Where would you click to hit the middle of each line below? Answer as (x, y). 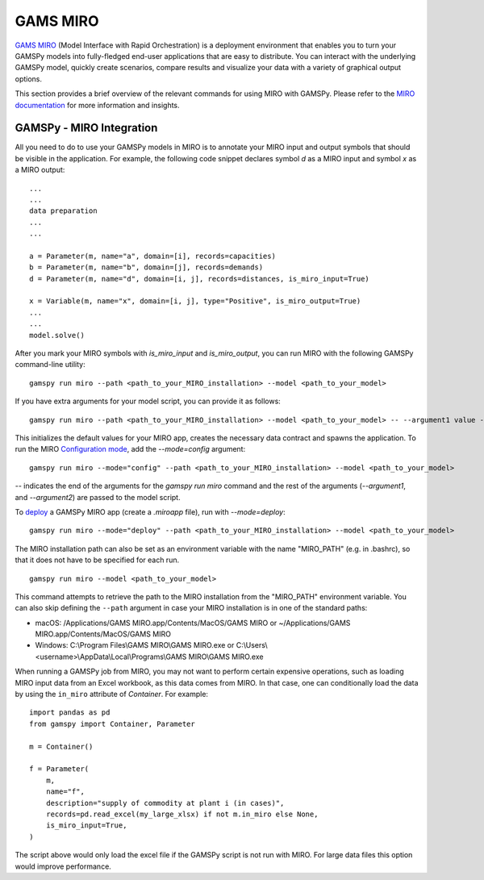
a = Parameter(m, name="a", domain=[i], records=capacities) (152, 256)
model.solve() (57, 335)
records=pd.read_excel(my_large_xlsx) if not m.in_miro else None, (182, 814)
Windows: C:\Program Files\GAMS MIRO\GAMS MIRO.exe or (135, 645)
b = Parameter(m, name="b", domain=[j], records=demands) (146, 267)
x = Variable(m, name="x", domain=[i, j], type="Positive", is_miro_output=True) (195, 301)
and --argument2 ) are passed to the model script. (98, 497)
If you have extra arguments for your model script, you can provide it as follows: (148, 401)
